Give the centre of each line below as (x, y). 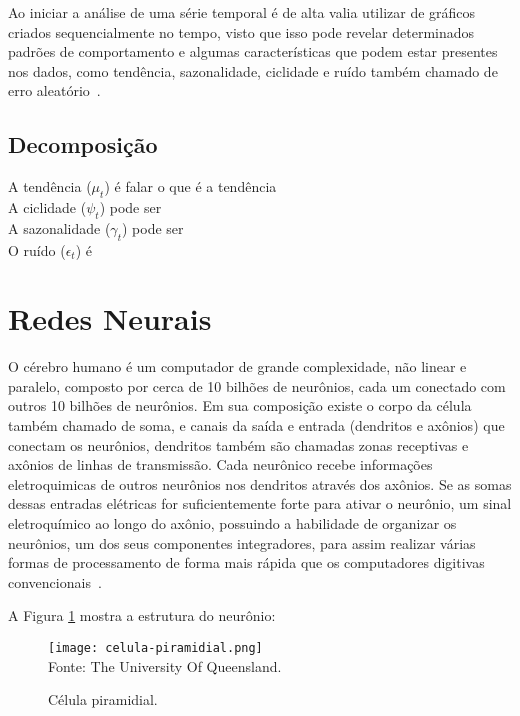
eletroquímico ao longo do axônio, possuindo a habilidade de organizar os (232, 523)
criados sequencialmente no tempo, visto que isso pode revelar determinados (241, 31)
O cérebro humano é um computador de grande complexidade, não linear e (237, 366)
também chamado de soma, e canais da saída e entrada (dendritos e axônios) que (256, 425)
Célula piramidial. (103, 699)
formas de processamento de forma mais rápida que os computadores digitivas (246, 562)
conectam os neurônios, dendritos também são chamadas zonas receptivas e (238, 444)
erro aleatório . (54, 90)
